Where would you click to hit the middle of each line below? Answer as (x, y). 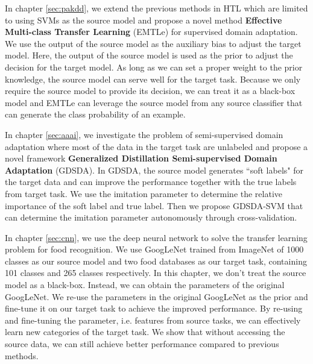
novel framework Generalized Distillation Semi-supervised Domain (141, 158)
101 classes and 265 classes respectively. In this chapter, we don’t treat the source (156, 273)
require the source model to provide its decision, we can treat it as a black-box (150, 91)
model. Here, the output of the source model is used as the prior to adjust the (149, 55)
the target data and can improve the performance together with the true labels (151, 182)
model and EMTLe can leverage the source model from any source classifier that (154, 102)
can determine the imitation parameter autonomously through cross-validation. (151, 217)
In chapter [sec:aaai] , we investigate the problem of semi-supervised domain (144, 134)
